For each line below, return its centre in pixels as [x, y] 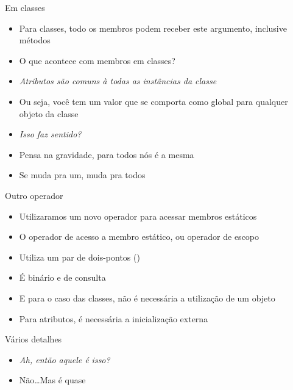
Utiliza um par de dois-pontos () [79, 257]
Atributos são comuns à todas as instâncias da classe [118, 81]
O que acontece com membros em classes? [97, 60]
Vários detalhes [34, 339]
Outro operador [34, 195]
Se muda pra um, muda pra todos [82, 175]
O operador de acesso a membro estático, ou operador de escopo [139, 237]
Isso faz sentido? [50, 134]
